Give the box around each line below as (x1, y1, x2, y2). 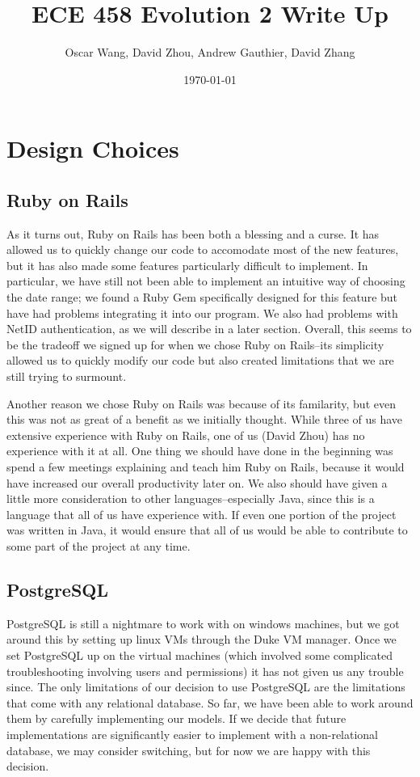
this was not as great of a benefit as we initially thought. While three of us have (6, 411, 403, 428)
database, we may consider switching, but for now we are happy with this (6, 741, 371, 758)
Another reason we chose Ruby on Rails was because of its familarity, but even (6, 395, 396, 412)
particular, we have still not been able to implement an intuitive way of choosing (6, 272, 405, 289)
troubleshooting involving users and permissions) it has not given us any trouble (6, 662, 404, 679)
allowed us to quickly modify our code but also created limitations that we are (6, 352, 394, 369)
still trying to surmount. (6, 368, 127, 385)
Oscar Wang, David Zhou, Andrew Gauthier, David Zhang (65, 44, 355, 61)
